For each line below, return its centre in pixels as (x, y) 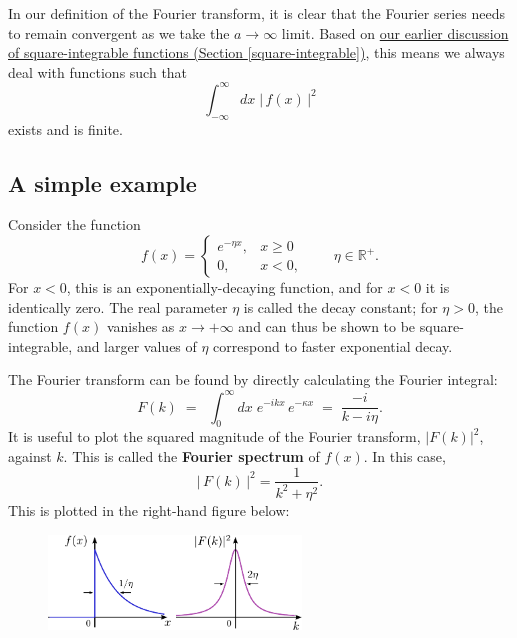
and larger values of (136, 345)
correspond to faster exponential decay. (333, 345)
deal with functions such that (98, 71)
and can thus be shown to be (327, 326)
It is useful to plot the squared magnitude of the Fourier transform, (214, 436)
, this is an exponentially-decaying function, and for (224, 287)
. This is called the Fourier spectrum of (191, 455)
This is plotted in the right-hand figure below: (149, 509)
